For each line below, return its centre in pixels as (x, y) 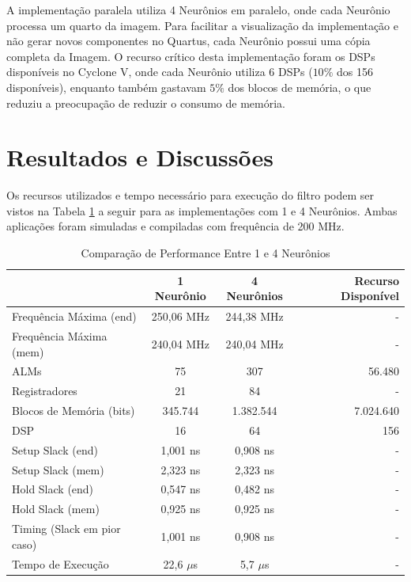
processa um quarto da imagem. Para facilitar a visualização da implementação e (202, 25)
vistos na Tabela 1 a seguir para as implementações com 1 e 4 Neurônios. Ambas (202, 210)
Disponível (370, 296)
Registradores (45, 391)
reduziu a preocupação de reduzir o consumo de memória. (146, 103)
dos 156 (354, 72)
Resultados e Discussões (140, 157)
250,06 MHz (180, 316)
